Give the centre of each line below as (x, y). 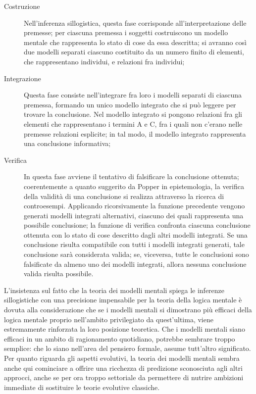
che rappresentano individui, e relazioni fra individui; (104, 61)
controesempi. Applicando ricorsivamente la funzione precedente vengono (134, 206)
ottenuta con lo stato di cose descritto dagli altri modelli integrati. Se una (136, 234)
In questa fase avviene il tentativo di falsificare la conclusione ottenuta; (131, 176)
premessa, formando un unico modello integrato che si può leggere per (130, 104)
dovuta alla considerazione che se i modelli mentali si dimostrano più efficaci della (128, 310)
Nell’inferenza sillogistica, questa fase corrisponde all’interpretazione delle (135, 23)
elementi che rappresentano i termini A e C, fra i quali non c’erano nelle (133, 123)
